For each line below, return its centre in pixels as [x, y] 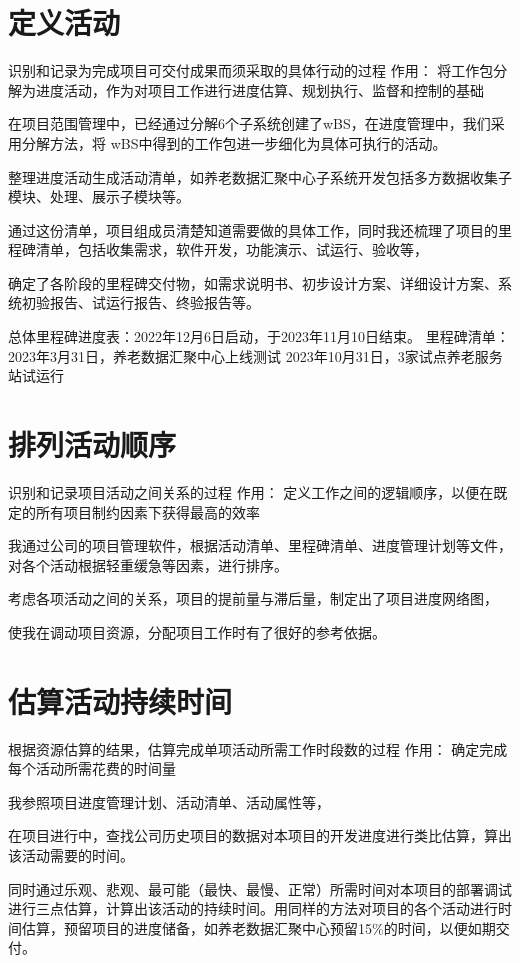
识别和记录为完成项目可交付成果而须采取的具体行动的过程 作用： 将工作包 [251, 70]
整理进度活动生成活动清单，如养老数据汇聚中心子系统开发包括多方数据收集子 [260, 176]
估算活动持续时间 [120, 700]
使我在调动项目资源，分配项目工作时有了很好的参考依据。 [197, 631]
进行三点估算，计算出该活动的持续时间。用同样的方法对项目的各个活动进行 [253, 908]
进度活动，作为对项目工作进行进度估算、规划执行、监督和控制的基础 [259, 89]
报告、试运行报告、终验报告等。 [154, 302]
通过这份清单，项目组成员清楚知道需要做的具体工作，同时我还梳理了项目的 [253, 229]
